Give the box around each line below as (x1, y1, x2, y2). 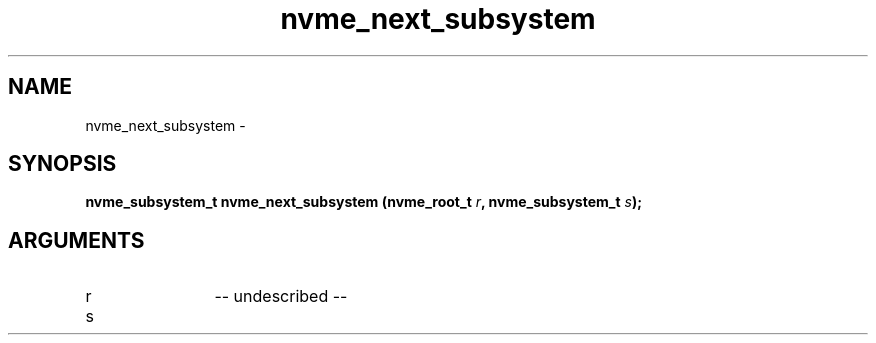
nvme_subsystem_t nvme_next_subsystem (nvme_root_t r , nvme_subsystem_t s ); (85, 193, 643, 211)
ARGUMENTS (8, 227, 145, 253)
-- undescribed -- (214, 286, 348, 307)
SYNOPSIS (8, 151, 117, 177)
